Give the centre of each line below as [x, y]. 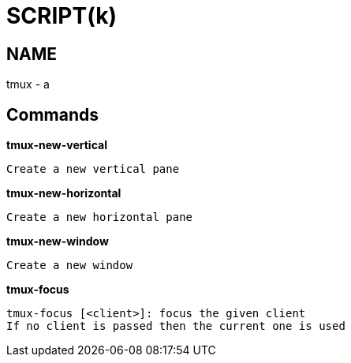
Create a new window [70, 266]
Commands [53, 114]
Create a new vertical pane [93, 169]
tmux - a [28, 84]
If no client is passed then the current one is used [176, 326]
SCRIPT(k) [62, 16]
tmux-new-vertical [57, 145]
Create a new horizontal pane [100, 217]
